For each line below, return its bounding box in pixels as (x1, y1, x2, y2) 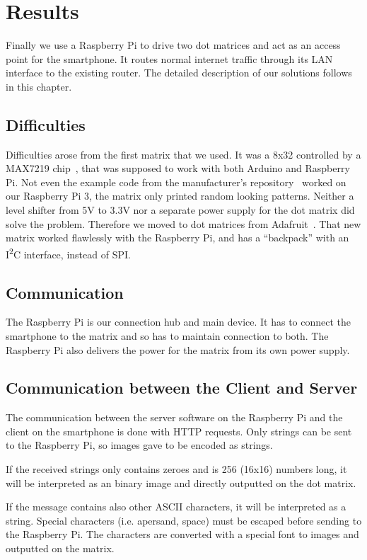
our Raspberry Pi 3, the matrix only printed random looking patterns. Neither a (6, 188, 354, 203)
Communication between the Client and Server (6, 377, 358, 399)
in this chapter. (6, 79, 72, 93)
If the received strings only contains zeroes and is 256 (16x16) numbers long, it (6, 462, 347, 476)
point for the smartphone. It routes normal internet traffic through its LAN (6, 51, 333, 66)
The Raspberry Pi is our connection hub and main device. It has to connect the (6, 314, 351, 329)
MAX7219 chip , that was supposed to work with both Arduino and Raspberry (6, 161, 350, 176)
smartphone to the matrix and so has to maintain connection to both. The (6, 328, 329, 343)
